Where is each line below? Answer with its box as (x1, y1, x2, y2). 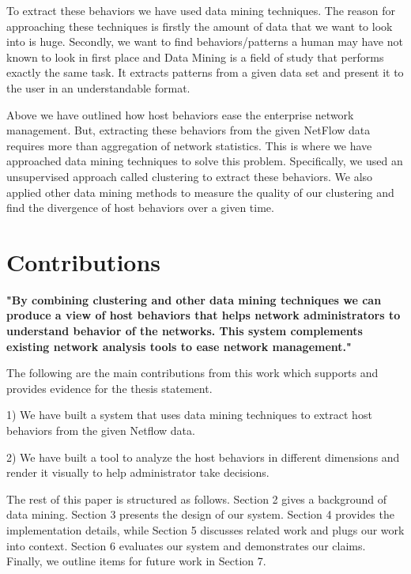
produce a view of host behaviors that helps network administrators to (6, 307, 401, 323)
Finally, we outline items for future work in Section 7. (6, 553, 266, 569)
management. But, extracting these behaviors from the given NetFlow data (6, 122, 371, 138)
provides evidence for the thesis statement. (6, 380, 213, 396)
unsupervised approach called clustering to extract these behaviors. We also (6, 168, 373, 184)
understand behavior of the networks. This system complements (6, 323, 363, 339)
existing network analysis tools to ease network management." (6, 338, 352, 354)
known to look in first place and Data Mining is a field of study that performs (6, 48, 384, 65)
